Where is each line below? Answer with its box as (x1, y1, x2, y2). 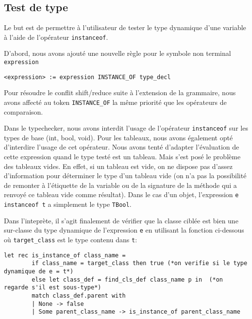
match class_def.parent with (32, 292, 126, 299)
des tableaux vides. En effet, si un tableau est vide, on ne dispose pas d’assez (4, 161, 233, 171)
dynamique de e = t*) (4, 268, 74, 275)
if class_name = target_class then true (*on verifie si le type (32, 260, 248, 267)
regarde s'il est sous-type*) (4, 284, 101, 291)
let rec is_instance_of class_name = (4, 252, 126, 259)
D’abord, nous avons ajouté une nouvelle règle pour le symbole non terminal (4, 48, 231, 58)
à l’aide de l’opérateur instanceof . (4, 32, 108, 42)
